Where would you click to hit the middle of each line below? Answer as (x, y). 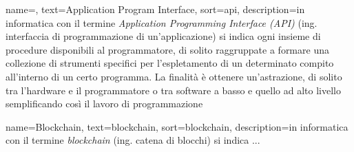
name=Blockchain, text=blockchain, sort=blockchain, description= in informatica (177, 126)
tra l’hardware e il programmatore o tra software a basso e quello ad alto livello (174, 90)
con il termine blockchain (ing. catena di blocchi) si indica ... (133, 140)
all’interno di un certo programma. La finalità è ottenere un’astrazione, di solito (174, 76)
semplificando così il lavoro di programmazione (104, 104)
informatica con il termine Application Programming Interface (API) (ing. (162, 22)
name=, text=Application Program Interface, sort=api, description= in (155, 9)
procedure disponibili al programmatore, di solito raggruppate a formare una (167, 49)
